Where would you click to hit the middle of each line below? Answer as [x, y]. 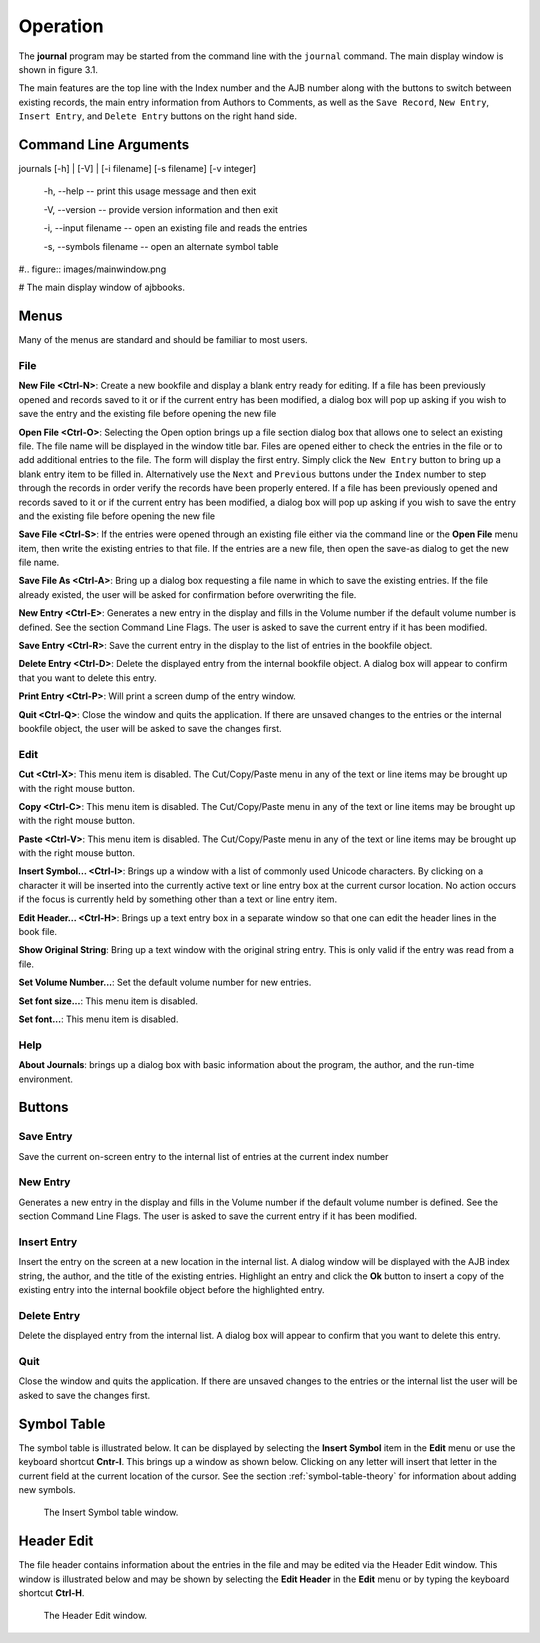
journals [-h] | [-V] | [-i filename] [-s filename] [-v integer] [137, 169]
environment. [46, 1079]
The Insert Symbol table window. [111, 1512]
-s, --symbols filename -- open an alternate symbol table [161, 246]
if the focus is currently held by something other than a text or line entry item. [178, 899]
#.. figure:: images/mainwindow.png [92, 269]
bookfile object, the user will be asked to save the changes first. [150, 728]
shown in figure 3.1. [58, 69]
